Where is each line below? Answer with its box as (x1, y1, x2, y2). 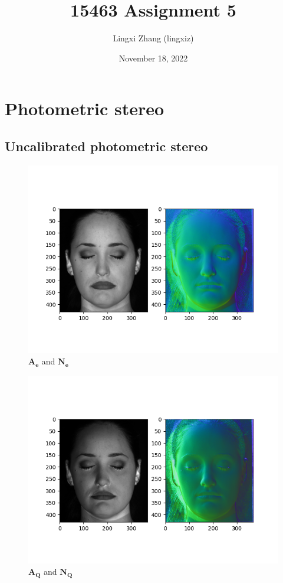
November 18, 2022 (119, 51, 188, 64)
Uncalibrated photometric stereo (5, 136, 208, 155)
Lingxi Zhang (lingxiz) (113, 32, 194, 44)
